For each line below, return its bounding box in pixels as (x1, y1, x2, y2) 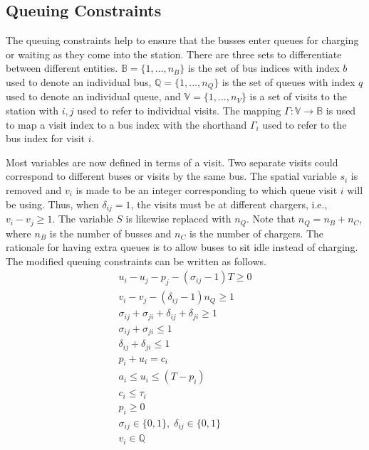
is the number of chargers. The (189, 225, 324, 240)
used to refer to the (262, 117, 347, 132)
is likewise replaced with (125, 211, 232, 226)
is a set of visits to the (249, 89, 347, 104)
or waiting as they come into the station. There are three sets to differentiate (6, 46, 342, 61)
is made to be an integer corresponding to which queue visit (76, 183, 338, 197)
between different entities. (6, 60, 118, 75)
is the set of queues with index (222, 74, 355, 89)
